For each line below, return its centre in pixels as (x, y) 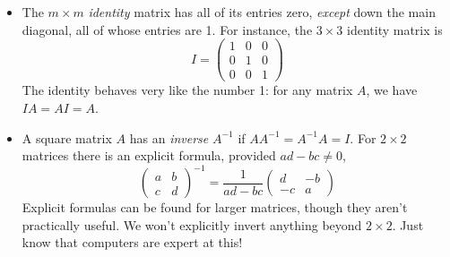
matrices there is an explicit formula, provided (149, 155)
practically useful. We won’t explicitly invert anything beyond (192, 224)
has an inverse (169, 137)
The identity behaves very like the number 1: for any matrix (187, 90)
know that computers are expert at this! (132, 242)
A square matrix (67, 137)
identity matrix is (395, 29)
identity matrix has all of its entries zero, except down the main (262, 12)
